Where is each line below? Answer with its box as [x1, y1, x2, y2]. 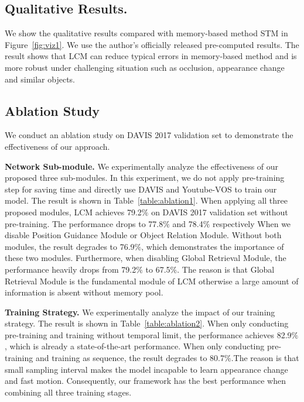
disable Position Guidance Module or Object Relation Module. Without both [5, 229, 282, 241]
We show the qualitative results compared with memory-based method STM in [5, 27, 288, 39]
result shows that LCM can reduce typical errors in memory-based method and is [5, 50, 297, 62]
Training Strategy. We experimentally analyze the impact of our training [5, 305, 275, 318]
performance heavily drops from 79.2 [5, 263, 136, 275]
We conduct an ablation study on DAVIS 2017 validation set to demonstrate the [5, 129, 293, 141]
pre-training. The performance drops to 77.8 [5, 217, 163, 229]
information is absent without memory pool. [5, 286, 163, 298]
